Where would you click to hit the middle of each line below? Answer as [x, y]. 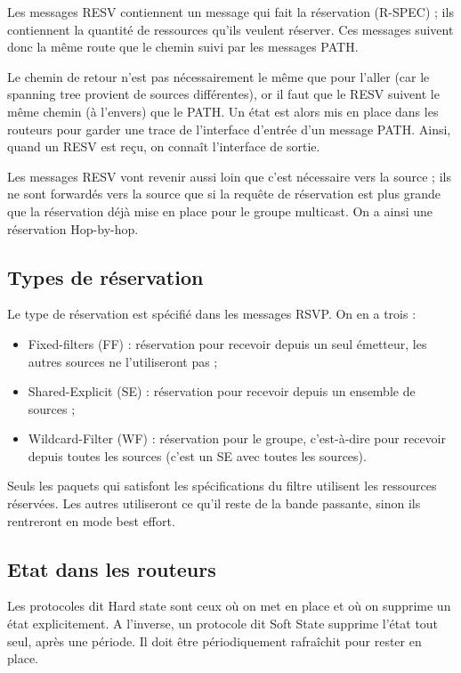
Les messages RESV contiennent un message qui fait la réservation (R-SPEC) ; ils [230, 12]
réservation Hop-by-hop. [73, 228]
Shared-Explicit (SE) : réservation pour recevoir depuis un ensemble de [222, 391]
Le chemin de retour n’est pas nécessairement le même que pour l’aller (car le [218, 76]
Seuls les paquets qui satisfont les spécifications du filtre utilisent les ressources [222, 486]
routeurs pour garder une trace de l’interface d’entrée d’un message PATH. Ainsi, [229, 129]
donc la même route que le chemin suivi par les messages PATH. [183, 47]
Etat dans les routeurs [112, 568]
